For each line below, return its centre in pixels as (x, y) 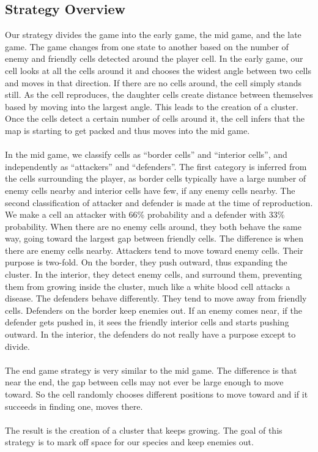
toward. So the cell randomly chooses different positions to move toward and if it (157, 394)
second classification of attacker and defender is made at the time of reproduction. (159, 202)
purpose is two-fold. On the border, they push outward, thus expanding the (146, 262)
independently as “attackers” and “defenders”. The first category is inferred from (156, 166)
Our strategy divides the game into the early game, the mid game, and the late (153, 35)
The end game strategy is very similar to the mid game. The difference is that (151, 370)
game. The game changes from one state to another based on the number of (147, 46)
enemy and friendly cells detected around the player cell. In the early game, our (154, 58)
